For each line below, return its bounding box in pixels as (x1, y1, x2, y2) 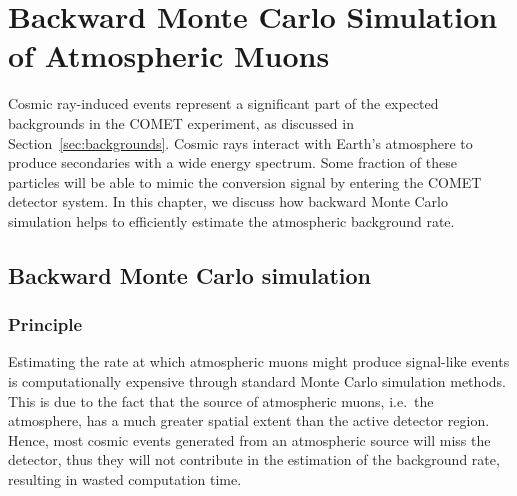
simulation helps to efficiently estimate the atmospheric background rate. (8, 210, 455, 231)
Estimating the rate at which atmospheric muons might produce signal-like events (8, 351, 510, 372)
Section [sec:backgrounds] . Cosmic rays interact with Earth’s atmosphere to (8, 132, 473, 153)
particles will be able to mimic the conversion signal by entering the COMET (8, 171, 482, 192)
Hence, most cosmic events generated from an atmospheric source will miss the (8, 429, 491, 450)
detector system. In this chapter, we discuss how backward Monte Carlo (8, 191, 449, 212)
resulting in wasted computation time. (8, 469, 242, 490)
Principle (8, 312, 83, 337)
